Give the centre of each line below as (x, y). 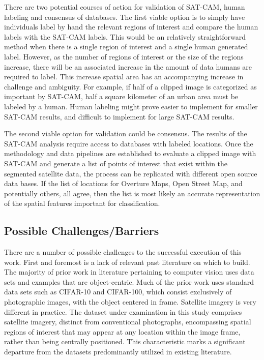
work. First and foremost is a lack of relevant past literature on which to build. (127, 262)
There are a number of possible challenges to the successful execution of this (123, 252)
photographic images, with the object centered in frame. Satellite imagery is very (130, 302)
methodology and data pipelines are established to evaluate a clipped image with (130, 153)
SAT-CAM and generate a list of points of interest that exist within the (116, 163)
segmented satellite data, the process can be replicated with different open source (131, 173)
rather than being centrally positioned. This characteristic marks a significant (125, 341)
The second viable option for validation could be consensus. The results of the (126, 133)
